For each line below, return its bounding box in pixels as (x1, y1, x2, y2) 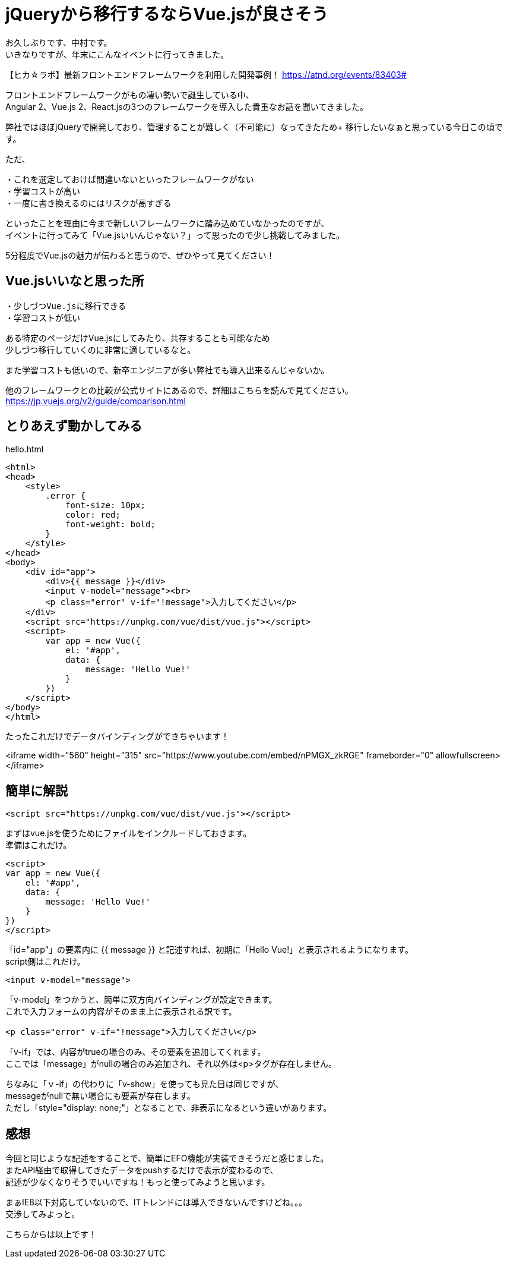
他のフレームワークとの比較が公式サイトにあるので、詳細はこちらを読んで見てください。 (5, 385, 353, 395)
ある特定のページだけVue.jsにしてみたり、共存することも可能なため (5, 332, 270, 343)
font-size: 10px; (65, 500, 146, 511)
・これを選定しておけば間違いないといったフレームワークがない (5, 174, 254, 184)
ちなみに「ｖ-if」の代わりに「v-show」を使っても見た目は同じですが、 (5, 1079, 284, 1089)
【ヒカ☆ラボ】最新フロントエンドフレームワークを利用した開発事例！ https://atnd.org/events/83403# (5, 69, 407, 80)
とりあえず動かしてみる (5, 418, 142, 434)
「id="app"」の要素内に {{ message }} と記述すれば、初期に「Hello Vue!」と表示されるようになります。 (5, 944, 413, 955)
